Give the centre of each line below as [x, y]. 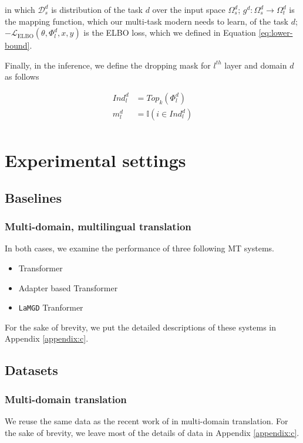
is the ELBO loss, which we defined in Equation [170, 33]
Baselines [33, 197]
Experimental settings [95, 160]
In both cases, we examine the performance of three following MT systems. [139, 248]
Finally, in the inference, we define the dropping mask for [108, 65]
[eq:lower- [276, 33]
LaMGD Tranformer [51, 307]
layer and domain [256, 65]
